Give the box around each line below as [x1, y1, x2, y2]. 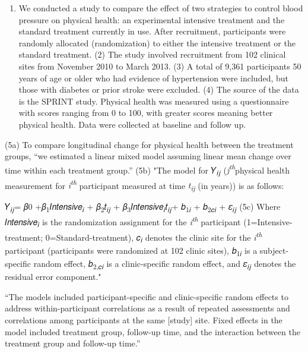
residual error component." [5, 270, 101, 283]
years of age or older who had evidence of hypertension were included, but [18, 71, 288, 84]
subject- [259, 244, 289, 256]
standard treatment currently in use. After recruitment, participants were [18, 25, 286, 37]
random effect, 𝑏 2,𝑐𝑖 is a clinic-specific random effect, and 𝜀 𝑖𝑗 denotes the [33, 257, 296, 271]
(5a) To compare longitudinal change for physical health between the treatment [5, 138, 294, 150]
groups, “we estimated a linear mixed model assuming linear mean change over [5, 150, 291, 162]
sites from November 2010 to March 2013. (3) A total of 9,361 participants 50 [18, 59, 301, 72]
